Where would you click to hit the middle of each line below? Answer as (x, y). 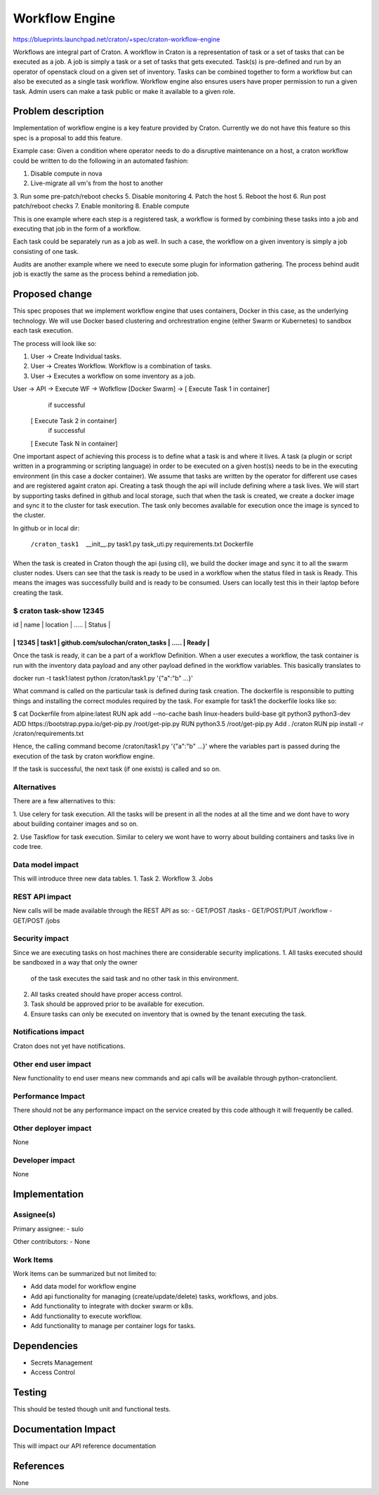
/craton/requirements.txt (48, 734)
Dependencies (46, 1346)
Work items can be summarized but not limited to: (85, 1274)
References (39, 1466)
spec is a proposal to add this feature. (68, 138)
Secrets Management (61, 1362)
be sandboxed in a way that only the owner (75, 963)
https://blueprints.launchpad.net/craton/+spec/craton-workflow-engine (117, 39)
